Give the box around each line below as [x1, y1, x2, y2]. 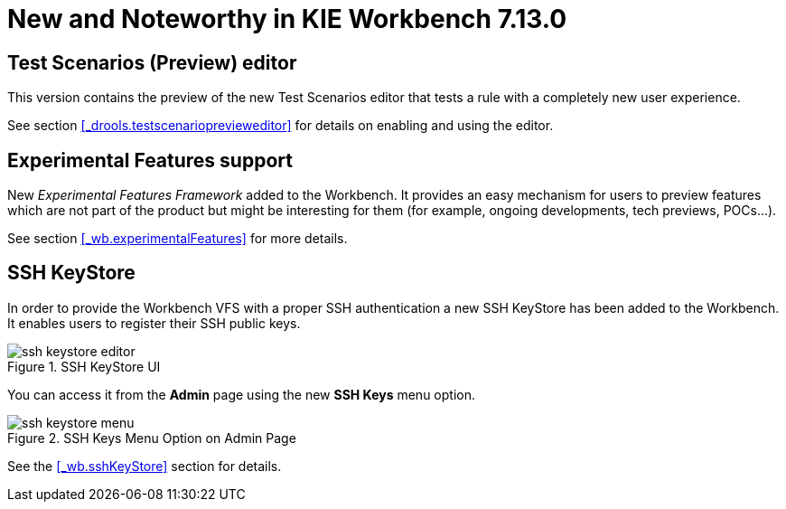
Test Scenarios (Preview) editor [7, 51, 297, 74]
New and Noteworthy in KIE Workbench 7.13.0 [7, 4, 567, 34]
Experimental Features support [7, 148, 293, 172]
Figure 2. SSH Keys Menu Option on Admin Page [7, 429, 296, 446]
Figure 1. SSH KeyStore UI [7, 358, 161, 374]
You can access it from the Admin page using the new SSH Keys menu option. [7, 386, 475, 402]
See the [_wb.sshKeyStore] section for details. [7, 457, 282, 474]
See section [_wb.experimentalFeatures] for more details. [7, 231, 348, 247]
